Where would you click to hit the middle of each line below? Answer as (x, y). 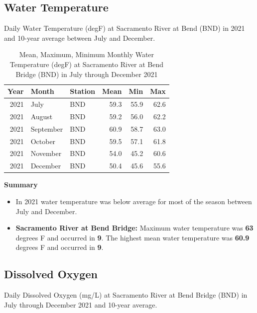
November (46, 153)
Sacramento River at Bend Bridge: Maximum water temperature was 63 (134, 228)
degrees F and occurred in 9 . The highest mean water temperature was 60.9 (132, 237)
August (42, 116)
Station (83, 91)
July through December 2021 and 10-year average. (81, 304)
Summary (21, 185)
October (43, 141)
